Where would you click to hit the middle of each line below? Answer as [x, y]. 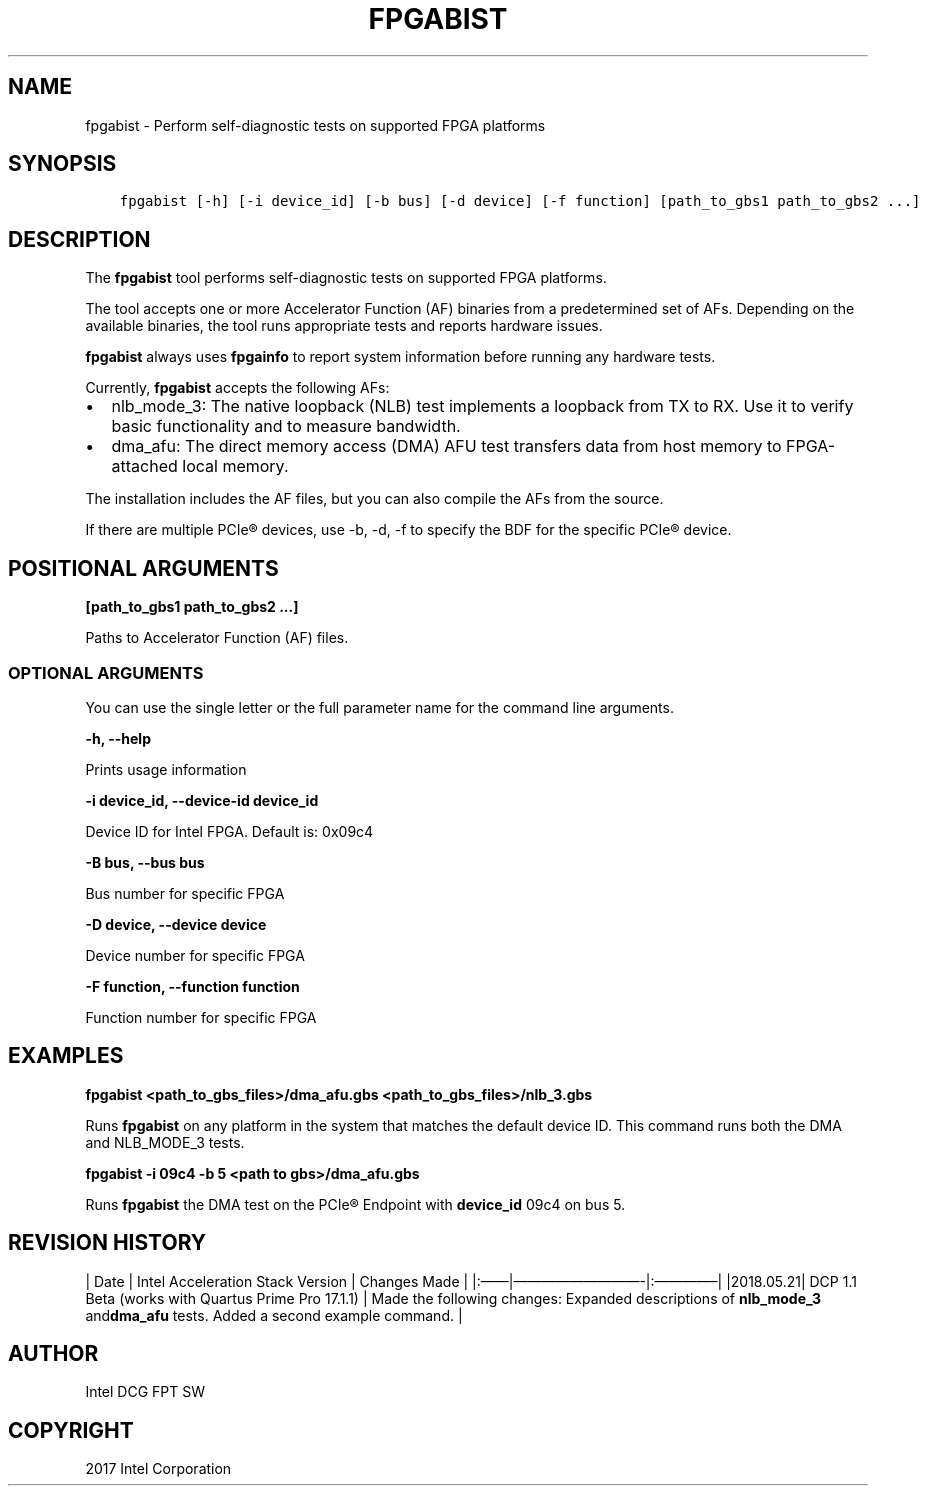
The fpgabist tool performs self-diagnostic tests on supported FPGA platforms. [346, 278]
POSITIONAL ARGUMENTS [143, 568]
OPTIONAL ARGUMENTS [106, 672]
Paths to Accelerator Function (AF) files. [217, 638]
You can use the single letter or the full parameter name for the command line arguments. [379, 707]
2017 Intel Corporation [158, 1469]
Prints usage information [166, 769]
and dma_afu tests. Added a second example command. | [274, 1315]
